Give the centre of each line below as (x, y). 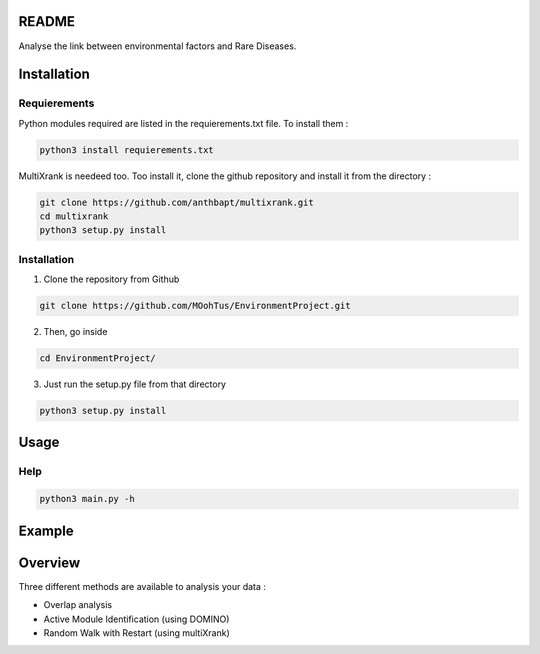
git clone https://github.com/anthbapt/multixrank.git (176, 202)
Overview (49, 562)
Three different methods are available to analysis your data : (142, 586)
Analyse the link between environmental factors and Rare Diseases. (157, 46)
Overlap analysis (78, 605)
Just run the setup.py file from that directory (135, 384)
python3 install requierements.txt (126, 149)
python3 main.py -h (87, 499)
